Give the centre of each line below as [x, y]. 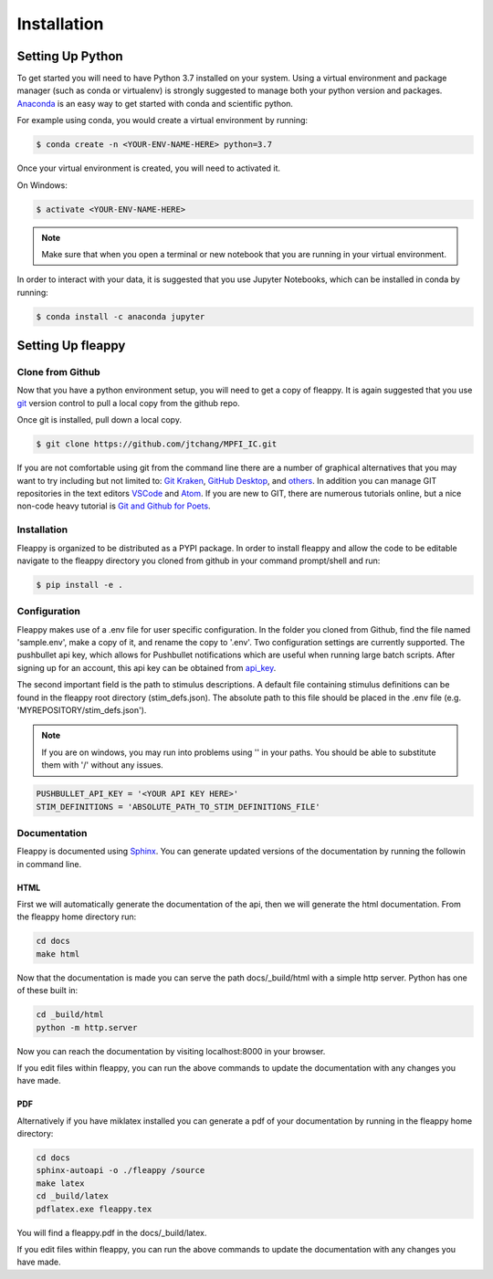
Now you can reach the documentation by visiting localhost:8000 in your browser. [171, 1051]
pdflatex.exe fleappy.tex [94, 1209]
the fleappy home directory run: [77, 917]
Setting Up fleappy [71, 346]
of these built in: [47, 991]
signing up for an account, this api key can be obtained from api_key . [147, 667]
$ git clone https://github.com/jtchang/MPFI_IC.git [157, 444]
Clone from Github [58, 372]
